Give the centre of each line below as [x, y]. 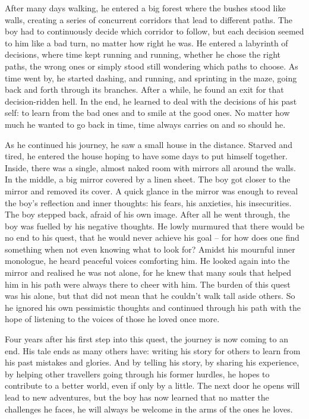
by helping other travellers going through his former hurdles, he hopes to [137, 374]
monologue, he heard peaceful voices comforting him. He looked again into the [147, 261]
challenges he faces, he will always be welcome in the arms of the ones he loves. [149, 409]
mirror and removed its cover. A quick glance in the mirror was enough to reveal [152, 190]
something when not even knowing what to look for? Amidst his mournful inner [150, 249]
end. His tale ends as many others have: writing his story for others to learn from [153, 350]
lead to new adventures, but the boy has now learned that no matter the [137, 397]
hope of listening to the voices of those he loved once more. [112, 319]
